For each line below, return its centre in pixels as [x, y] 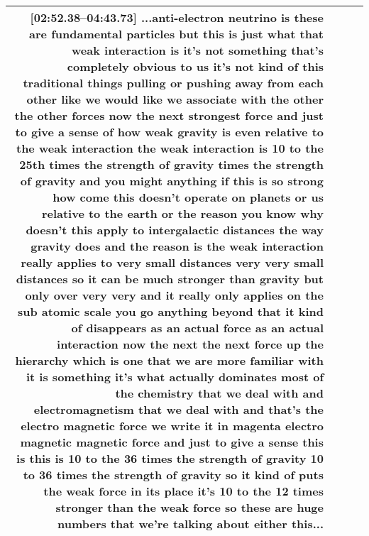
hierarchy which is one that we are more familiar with [169, 360]
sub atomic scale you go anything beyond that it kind [171, 311]
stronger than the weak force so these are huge [189, 507]
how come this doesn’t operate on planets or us [188, 197]
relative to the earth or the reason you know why [182, 213]
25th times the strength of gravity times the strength [171, 164]
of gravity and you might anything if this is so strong [172, 181]
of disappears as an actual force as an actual [197, 328]
